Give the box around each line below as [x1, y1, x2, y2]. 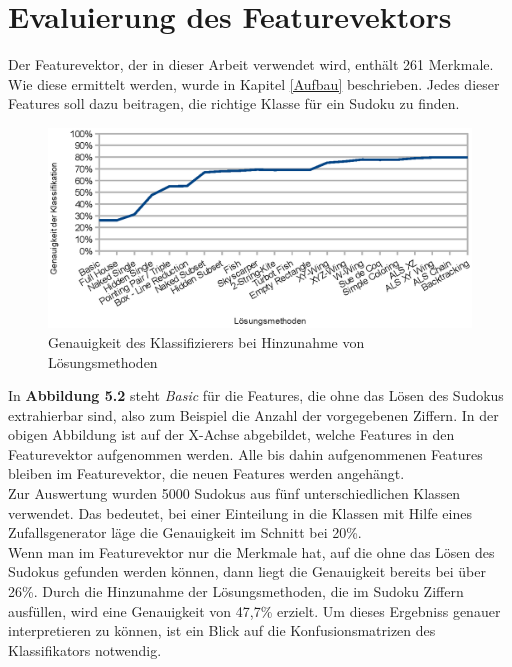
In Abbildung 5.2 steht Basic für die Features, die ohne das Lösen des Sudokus [8, 385, 504, 406]
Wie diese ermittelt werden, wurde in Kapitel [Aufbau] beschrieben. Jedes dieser [8, 73, 500, 94]
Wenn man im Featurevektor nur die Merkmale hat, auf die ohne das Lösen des [8, 541, 495, 562]
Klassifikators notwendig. [8, 639, 162, 660]
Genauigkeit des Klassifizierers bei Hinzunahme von [48, 331, 365, 352]
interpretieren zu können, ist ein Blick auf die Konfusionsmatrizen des [8, 620, 436, 641]
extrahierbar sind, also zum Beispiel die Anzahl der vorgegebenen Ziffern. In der [8, 404, 499, 425]
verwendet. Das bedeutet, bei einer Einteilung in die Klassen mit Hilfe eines [8, 502, 472, 523]
